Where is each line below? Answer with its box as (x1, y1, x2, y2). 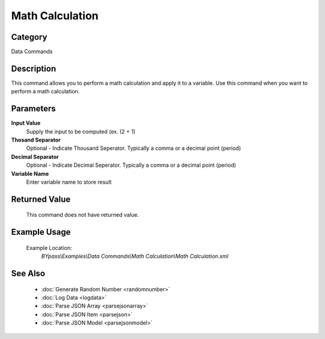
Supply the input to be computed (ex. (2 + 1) (26, 128, 135, 135)
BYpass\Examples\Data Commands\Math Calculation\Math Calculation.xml (41, 253, 229, 260)
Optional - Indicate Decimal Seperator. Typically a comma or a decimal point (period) (26, 161, 237, 169)
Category (11, 32, 48, 42)
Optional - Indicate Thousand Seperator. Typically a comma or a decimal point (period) (26, 145, 241, 152)
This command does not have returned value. (26, 211, 139, 219)
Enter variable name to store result (26, 178, 112, 185)
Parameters (11, 104, 56, 114)
